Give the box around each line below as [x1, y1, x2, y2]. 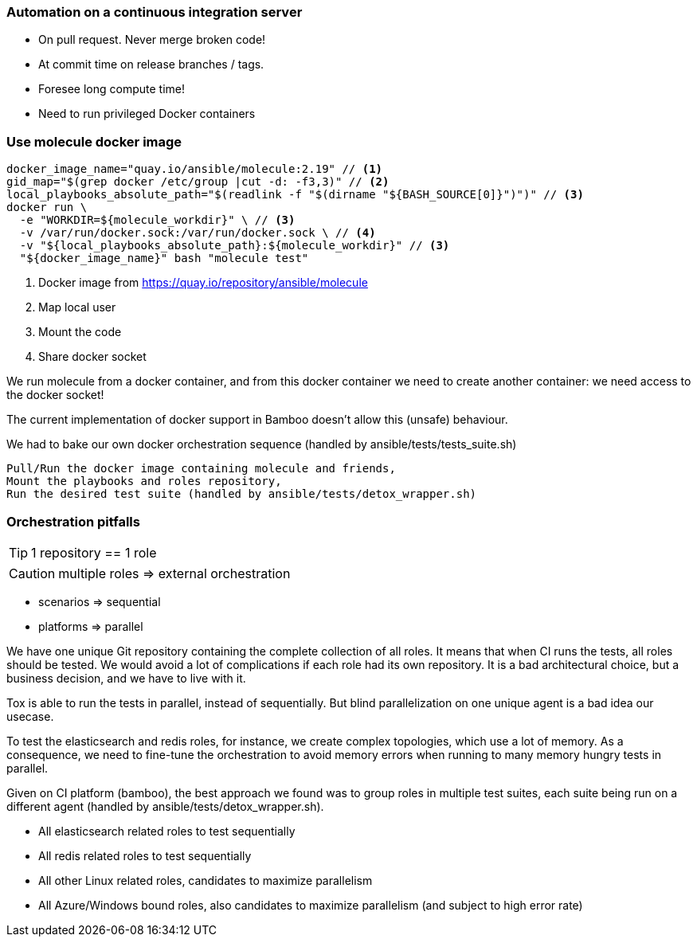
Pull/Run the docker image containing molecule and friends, [6, 462, 396, 475]
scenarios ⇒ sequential [38, 594, 161, 608]
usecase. [6, 709, 54, 723]
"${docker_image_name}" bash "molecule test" [19, 252, 309, 265]
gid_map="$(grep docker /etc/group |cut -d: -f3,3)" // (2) [6, 175, 390, 189]
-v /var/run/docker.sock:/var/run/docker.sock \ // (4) [19, 226, 376, 240]
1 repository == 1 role [31, 544, 157, 561]
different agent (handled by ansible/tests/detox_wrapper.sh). [6, 799, 324, 813]
